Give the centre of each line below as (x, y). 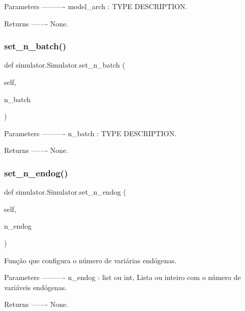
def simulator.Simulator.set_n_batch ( (65, 65)
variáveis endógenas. (36, 287)
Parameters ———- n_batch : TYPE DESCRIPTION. (90, 133)
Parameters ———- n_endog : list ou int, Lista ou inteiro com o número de (122, 277)
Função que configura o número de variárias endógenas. (90, 260)
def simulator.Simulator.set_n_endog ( (65, 192)
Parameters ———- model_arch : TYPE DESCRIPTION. (96, 6)
